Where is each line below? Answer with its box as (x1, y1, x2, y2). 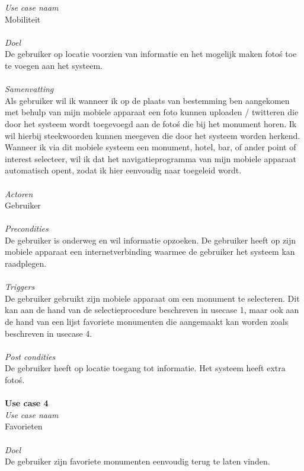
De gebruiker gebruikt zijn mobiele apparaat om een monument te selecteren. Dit (5, 292, 300, 304)
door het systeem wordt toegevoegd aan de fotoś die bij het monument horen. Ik (5, 117, 297, 129)
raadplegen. (5, 257, 47, 270)
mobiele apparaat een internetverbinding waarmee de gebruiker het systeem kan (5, 245, 295, 258)
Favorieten (5, 420, 43, 432)
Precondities (5, 222, 49, 235)
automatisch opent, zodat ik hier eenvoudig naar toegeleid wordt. (5, 164, 242, 176)
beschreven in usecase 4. (5, 327, 92, 339)
